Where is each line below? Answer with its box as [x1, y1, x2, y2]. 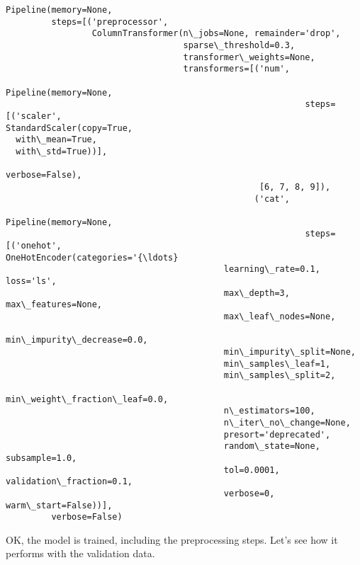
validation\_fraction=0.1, [6, 476, 133, 487]
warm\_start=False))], [6, 500, 113, 510]
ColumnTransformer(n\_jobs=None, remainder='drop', [91, 28, 341, 39]
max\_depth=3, [223, 287, 290, 298]
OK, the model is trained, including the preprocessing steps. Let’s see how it [6, 532, 338, 547]
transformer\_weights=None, [183, 52, 315, 62]
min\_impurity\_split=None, [223, 347, 356, 358]
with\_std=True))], [16, 146, 108, 156]
